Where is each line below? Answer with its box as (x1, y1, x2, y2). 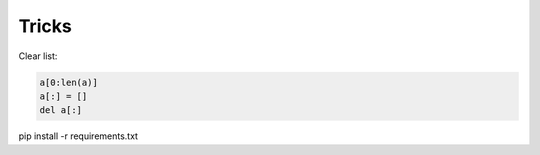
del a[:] (39, 105, 83, 116)
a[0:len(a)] (39, 76, 99, 88)
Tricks (18, 15, 72, 37)
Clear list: (18, 50, 58, 62)
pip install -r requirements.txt (18, 130, 139, 142)
